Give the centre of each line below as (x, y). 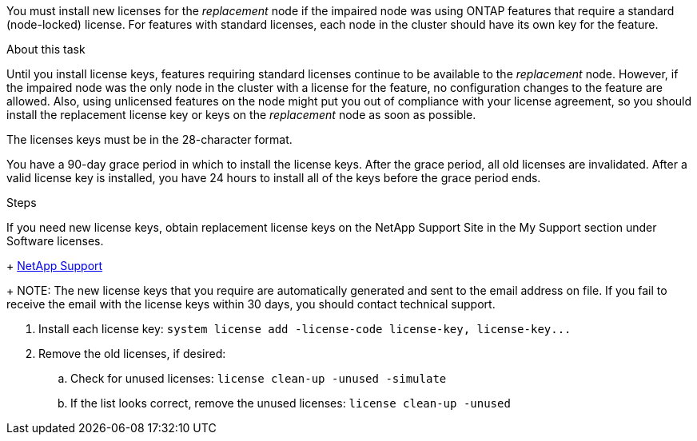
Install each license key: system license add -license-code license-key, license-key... (305, 329)
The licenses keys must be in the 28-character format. (149, 139)
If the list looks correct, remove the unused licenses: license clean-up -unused (291, 403)
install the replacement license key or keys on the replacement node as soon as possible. (241, 115)
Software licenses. (55, 241)
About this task (46, 49)
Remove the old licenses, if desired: (132, 354)
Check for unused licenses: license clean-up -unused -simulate (259, 378)
